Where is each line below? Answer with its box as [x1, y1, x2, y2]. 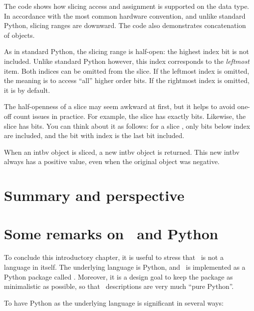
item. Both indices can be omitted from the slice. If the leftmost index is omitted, [4, 65, 250, 76]
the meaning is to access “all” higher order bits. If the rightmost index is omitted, [4, 75, 250, 85]
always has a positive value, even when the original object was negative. [4, 156, 220, 167]
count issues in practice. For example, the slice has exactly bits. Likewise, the [13, 111, 246, 121]
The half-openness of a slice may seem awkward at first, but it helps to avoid [4, 101, 235, 112]
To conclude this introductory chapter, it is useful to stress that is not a [4, 252, 224, 262]
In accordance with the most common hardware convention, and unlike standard [4, 10, 246, 21]
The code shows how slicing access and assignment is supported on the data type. [4, 1, 250, 11]
